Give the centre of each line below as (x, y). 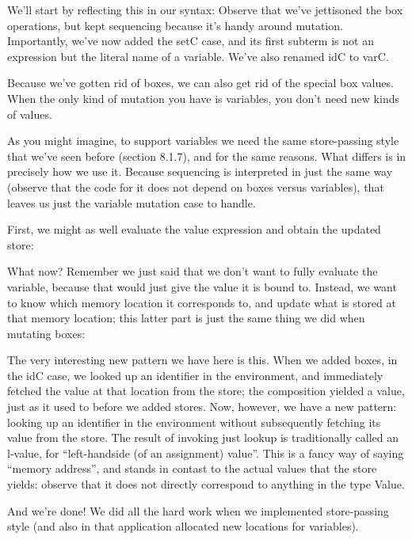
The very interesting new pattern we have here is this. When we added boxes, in (202, 360)
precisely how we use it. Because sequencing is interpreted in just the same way (200, 171)
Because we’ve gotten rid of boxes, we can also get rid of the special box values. (200, 83)
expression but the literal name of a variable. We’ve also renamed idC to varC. (198, 56)
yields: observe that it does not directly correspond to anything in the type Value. (206, 484)
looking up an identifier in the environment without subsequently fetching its (194, 422)
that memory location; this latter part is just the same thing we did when (186, 318)
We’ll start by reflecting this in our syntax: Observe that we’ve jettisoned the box (205, 10)
